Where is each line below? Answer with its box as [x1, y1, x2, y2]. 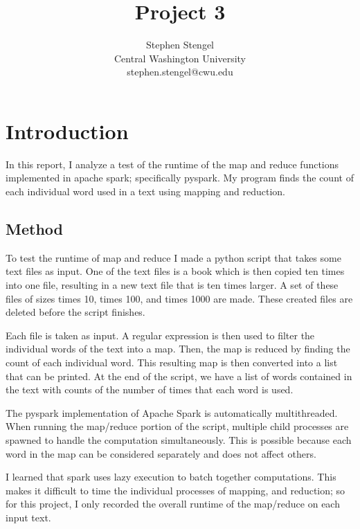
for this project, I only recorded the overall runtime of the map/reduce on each [6, 496, 340, 511]
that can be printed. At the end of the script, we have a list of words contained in [6, 368, 352, 383]
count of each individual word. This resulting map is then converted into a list [6, 355, 338, 369]
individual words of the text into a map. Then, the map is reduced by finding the [6, 341, 350, 356]
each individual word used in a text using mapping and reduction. [6, 184, 285, 199]
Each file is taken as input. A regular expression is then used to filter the [6, 328, 315, 342]
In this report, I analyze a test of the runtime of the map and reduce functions [6, 156, 339, 171]
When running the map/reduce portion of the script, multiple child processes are [6, 419, 349, 433]
